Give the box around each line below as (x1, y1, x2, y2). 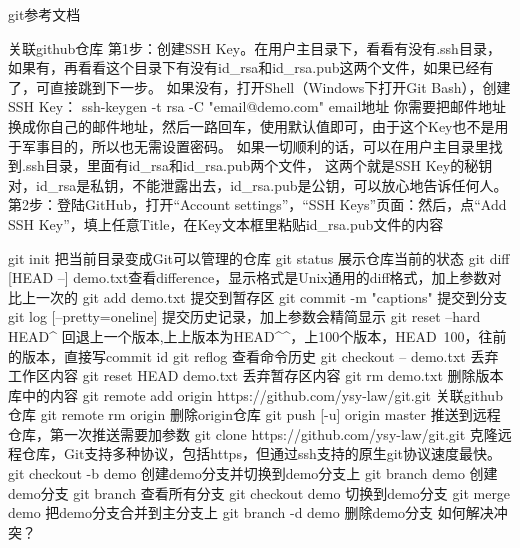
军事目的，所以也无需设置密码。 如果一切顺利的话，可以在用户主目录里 (21, 135, 489, 156)
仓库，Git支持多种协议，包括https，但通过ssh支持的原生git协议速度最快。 (21, 443, 502, 464)
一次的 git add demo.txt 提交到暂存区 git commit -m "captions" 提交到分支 (35, 286, 508, 307)
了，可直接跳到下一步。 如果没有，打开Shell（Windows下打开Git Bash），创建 (8, 76, 511, 97)
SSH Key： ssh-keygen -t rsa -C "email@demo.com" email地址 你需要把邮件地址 (8, 96, 506, 117)
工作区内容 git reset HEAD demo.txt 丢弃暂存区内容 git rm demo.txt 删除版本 (8, 365, 504, 386)
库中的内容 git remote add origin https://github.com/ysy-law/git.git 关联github (8, 384, 503, 405)
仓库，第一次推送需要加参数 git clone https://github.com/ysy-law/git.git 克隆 (8, 423, 498, 444)
